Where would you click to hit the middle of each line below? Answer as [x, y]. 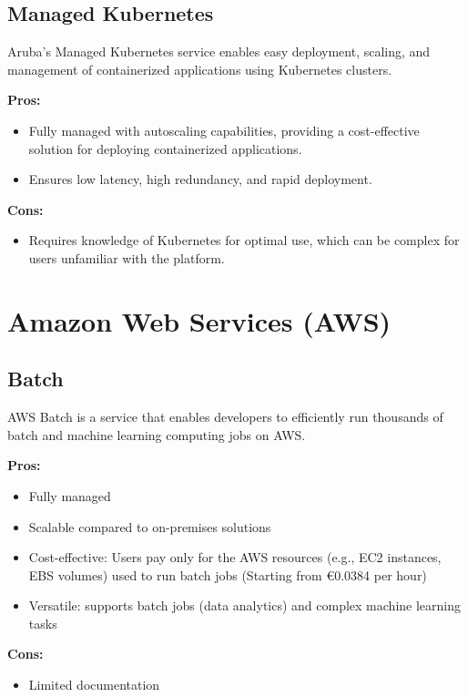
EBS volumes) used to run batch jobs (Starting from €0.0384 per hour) [228, 574]
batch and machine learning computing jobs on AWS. [157, 434]
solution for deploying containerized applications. [165, 148]
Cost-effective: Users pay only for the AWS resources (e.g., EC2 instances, [235, 557]
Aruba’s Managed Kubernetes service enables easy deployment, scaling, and [219, 51]
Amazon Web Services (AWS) [199, 320]
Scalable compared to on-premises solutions [150, 526]
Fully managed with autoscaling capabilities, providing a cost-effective [224, 130]
